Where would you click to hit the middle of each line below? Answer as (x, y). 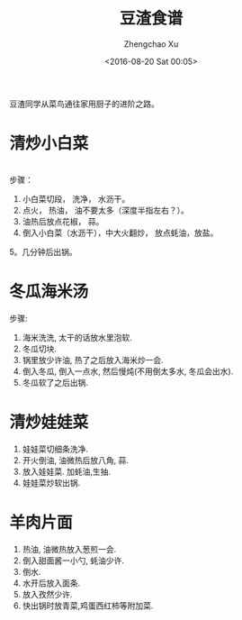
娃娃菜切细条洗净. (55, 449)
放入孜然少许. (47, 594)
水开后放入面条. (51, 583)
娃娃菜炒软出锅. (51, 482)
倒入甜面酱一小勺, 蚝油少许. (73, 561)
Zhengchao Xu (151, 44)
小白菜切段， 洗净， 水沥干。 (76, 198)
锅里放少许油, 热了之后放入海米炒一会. (93, 360)
